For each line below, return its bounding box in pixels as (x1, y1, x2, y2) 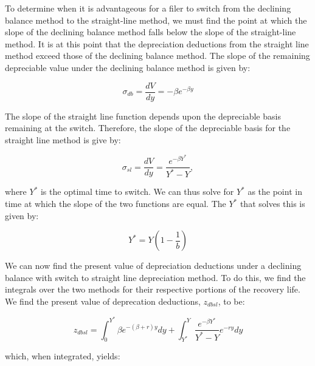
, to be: (218, 295, 245, 308)
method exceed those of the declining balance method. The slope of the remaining (5, 49, 310, 62)
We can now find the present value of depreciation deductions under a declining (5, 259, 302, 272)
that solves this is (240, 197, 305, 210)
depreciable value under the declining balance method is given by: (5, 61, 251, 73)
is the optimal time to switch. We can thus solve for (40, 185, 234, 198)
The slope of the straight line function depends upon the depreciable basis (5, 109, 281, 122)
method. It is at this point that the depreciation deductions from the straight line (5, 37, 309, 50)
